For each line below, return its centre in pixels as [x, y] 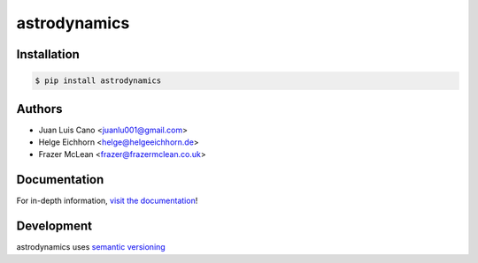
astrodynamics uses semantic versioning [91, 247]
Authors [39, 109]
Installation [48, 54]
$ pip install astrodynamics [98, 81]
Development [54, 226]
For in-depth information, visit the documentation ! [107, 201]
